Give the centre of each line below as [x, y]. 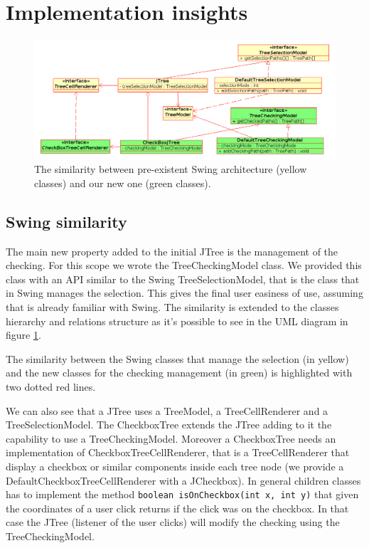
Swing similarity [66, 221]
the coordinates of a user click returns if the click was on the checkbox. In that [177, 508]
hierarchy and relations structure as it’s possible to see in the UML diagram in [177, 321]
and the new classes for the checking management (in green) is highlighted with [179, 373]
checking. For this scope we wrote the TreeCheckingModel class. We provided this [184, 265]
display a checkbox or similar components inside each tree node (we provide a [175, 466]
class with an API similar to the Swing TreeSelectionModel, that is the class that [183, 279]
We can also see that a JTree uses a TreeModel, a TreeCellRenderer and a [167, 410]
